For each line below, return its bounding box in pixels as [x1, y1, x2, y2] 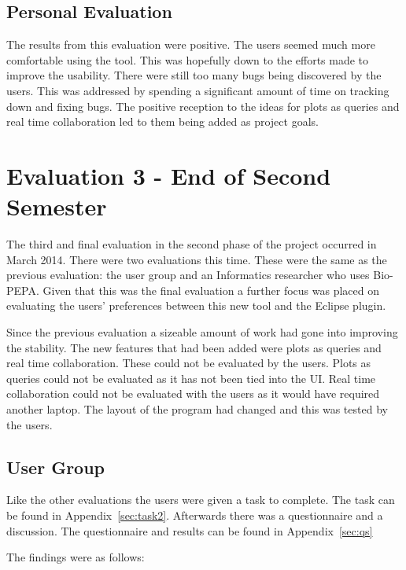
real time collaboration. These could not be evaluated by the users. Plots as [6, 355, 371, 371]
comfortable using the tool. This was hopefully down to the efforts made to [6, 51, 369, 68]
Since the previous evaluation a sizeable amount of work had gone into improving [6, 324, 398, 340]
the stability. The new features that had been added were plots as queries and [6, 339, 382, 355]
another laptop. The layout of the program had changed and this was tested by [6, 401, 388, 417]
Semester [6, 190, 107, 222]
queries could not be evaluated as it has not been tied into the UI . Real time [6, 370, 376, 386]
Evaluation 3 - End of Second [6, 159, 331, 191]
